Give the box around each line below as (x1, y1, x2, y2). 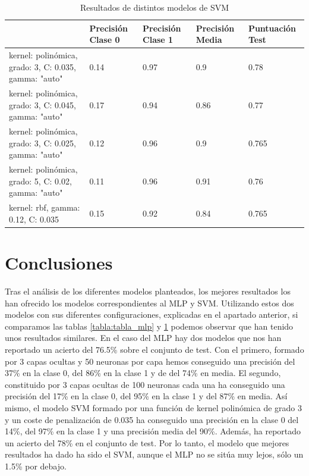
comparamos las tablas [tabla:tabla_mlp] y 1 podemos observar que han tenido (5, 320, 294, 332)
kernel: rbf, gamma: (9, 201, 80, 214)
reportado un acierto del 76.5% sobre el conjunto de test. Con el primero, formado (5, 343, 304, 355)
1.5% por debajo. (5, 459, 67, 472)
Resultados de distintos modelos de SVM (80, 1, 229, 13)
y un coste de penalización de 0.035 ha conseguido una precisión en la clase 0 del (5, 413, 299, 425)
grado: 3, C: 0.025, (9, 136, 76, 149)
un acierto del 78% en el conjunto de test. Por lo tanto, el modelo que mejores (5, 436, 289, 449)
